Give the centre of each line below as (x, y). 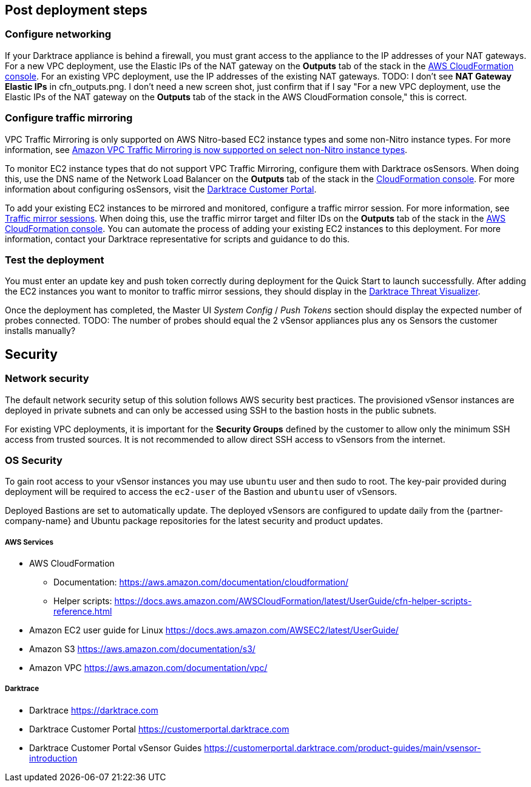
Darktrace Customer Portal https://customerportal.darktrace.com (159, 729)
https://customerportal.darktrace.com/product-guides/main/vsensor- (343, 748)
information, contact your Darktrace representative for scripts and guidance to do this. (178, 239)
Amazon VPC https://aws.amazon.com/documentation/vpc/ (148, 668)
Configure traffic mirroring (69, 118)
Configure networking (58, 34)
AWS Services (29, 542)
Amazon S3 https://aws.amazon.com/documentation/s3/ (142, 649)
